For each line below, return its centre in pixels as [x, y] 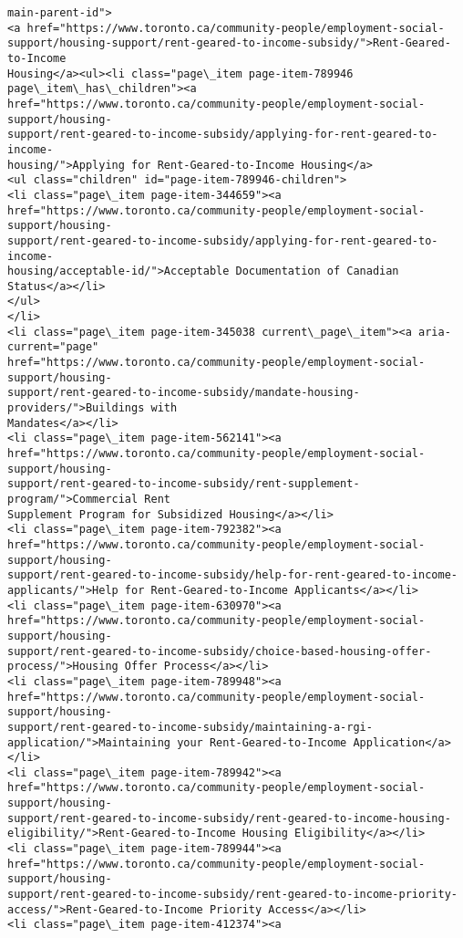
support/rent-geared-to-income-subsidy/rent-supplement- [184, 484]
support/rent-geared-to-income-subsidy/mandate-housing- [184, 393]
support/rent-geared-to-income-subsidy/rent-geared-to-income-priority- [232, 895]
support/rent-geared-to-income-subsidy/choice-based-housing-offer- [220, 651]
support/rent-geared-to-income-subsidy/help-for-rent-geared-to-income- [232, 575]
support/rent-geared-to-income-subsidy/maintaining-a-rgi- [190, 727]
